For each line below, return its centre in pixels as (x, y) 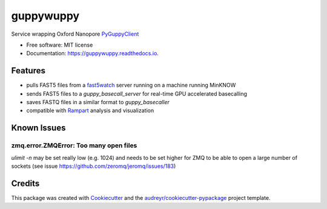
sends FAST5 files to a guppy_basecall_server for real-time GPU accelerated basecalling (137, 93)
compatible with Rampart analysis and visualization (90, 111)
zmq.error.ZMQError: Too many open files (74, 145)
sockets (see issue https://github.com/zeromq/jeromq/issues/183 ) (94, 166)
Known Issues (38, 128)
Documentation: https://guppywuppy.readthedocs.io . (92, 53)
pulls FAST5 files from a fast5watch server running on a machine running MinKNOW (131, 85)
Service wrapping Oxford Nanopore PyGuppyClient (75, 34)
